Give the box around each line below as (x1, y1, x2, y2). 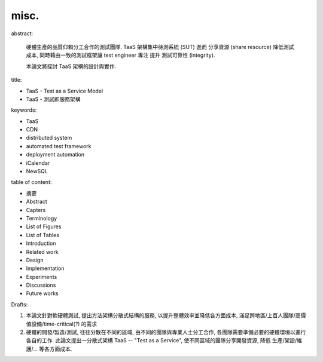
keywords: (11, 106, 37, 113)
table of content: (11, 179, 52, 186)
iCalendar (26, 159, 50, 167)
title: (11, 76, 22, 84)
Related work (26, 248, 59, 255)
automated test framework (26, 142, 92, 149)
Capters (26, 206, 46, 213)
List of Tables (26, 231, 60, 238)
